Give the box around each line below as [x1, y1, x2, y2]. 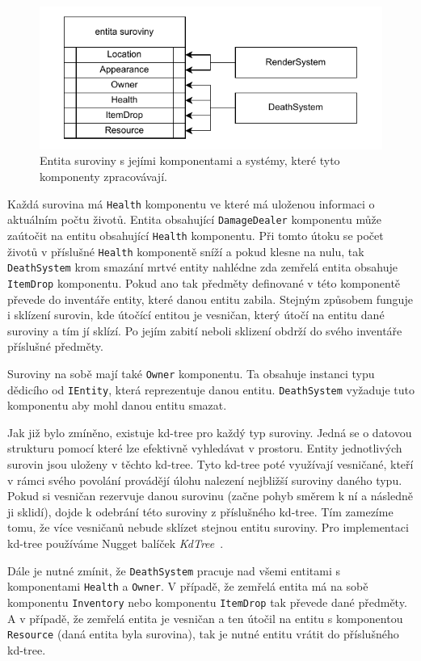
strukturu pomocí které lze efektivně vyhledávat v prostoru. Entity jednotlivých [7, 440, 402, 457]
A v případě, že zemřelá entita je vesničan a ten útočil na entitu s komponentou [7, 609, 403, 626]
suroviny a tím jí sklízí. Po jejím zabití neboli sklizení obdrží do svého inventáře [7, 322, 402, 339]
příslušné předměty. [7, 338, 103, 355]
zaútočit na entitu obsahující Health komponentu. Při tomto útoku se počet [7, 226, 384, 243]
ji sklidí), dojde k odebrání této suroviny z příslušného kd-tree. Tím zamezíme [7, 503, 394, 520]
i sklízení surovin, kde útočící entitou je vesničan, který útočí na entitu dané [7, 306, 385, 323]
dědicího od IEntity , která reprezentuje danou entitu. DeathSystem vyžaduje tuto [7, 381, 415, 398]
